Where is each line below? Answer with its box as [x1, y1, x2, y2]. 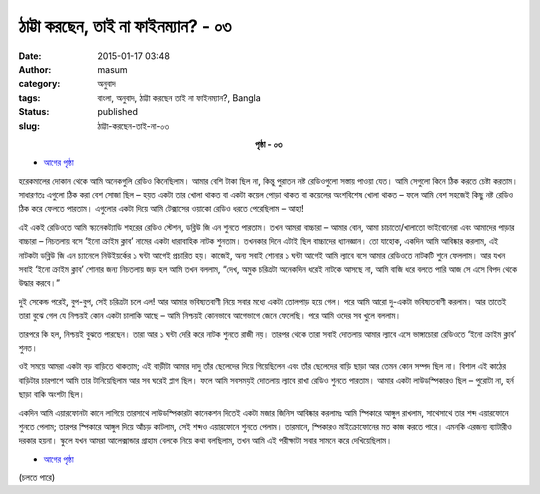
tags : [18, 91, 41, 104]
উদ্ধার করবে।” [18, 277, 60, 289]
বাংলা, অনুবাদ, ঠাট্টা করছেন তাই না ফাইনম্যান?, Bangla [97, 91, 262, 104]
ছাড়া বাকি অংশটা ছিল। [18, 388, 85, 400]
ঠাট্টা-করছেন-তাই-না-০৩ [97, 120, 170, 132]
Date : [18, 50, 42, 62]
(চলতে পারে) [18, 471, 56, 484]
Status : [18, 106, 50, 118]
